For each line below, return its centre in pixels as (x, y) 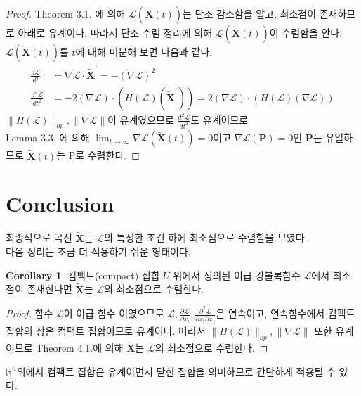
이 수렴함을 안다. (306, 32)
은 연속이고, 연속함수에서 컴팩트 (285, 313)
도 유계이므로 (219, 119)
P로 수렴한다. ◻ (104, 155)
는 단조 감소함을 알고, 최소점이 (250, 13)
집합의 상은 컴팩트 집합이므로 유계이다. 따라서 (106, 331)
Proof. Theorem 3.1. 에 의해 (66, 13)
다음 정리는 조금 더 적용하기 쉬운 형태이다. (98, 251)
